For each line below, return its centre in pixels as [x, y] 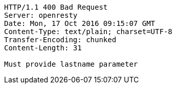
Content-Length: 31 [43, 48]
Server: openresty [41, 15]
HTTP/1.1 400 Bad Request [56, 7]
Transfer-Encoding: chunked [60, 40]
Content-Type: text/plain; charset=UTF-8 [88, 32]
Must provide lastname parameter [71, 64]
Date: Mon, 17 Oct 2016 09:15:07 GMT [80, 23]
